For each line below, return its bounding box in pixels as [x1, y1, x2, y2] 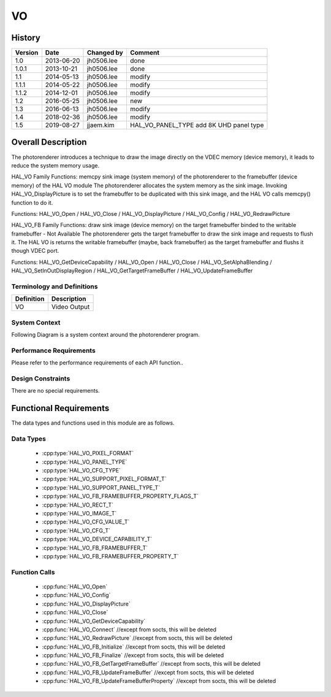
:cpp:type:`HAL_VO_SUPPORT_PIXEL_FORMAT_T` [42, 476, 167, 483]
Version [15, 48, 39, 57]
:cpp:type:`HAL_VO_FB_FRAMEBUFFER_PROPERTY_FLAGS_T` [42, 493, 199, 500]
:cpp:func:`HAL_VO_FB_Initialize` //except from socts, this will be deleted [42, 643, 226, 650]
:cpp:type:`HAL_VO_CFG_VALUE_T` [42, 518, 130, 526]
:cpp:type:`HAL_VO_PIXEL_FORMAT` [42, 450, 134, 457]
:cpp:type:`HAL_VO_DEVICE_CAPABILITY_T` [42, 536, 153, 543]
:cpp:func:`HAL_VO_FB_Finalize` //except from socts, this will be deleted [42, 652, 224, 659]
